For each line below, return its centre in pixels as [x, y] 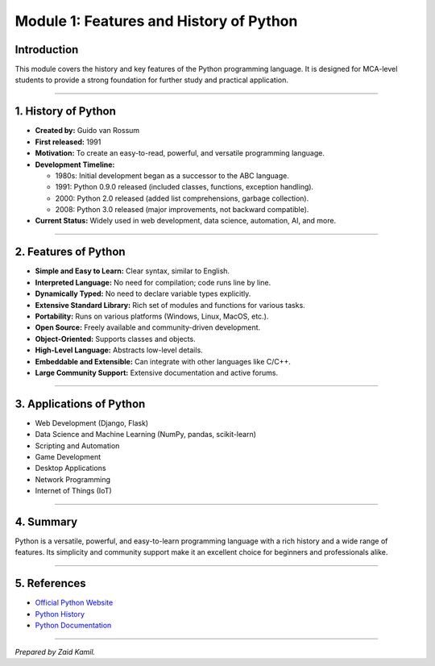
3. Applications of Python [80, 404]
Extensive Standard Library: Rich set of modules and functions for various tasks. [170, 305]
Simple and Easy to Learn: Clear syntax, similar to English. [132, 271]
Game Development [68, 456]
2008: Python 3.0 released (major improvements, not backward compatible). [182, 210]
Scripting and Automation [77, 445]
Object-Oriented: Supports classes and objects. [116, 339]
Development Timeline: [75, 164]
